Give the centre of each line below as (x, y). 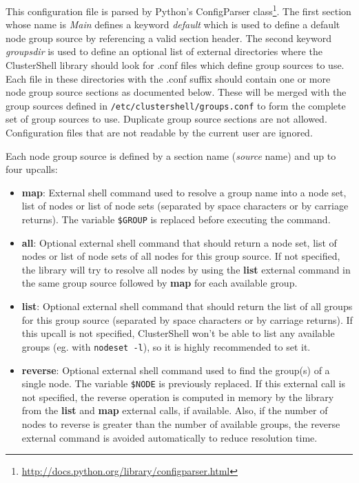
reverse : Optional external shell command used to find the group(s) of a (176, 370)
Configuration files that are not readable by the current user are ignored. (159, 133)
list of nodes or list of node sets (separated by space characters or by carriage (185, 206)
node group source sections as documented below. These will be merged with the (176, 92)
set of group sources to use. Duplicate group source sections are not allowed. (166, 119)
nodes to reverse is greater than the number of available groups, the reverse (181, 423)
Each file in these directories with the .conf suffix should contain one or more (168, 78)
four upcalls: (32, 169)
